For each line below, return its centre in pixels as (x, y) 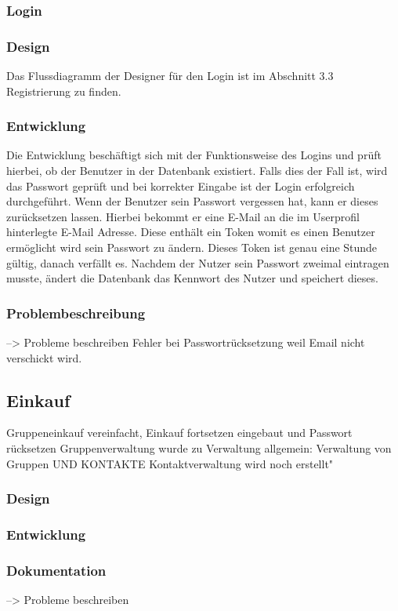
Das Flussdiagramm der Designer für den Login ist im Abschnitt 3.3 (170, 76)
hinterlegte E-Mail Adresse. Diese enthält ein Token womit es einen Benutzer (191, 232)
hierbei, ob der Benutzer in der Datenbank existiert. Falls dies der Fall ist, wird (197, 171)
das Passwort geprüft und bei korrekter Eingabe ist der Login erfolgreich (181, 185)
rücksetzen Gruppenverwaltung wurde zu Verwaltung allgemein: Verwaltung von (199, 448)
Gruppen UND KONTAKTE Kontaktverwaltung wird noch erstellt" (170, 463)
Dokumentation (56, 570)
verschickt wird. (44, 357)
